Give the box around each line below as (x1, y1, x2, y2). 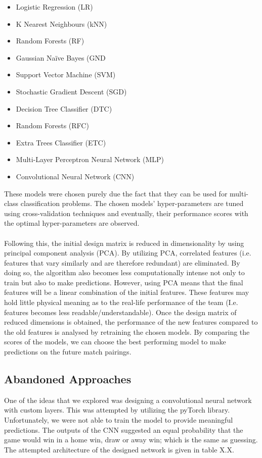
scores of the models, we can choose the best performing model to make (4, 336, 226, 347)
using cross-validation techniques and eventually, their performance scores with (4, 208, 248, 218)
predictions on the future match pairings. (4, 346, 132, 357)
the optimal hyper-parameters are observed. (4, 218, 140, 228)
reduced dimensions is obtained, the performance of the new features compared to (4, 317, 258, 327)
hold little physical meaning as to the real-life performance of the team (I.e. (4, 297, 238, 308)
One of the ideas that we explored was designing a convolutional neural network (4, 394, 252, 405)
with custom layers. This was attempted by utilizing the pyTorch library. (4, 404, 230, 415)
